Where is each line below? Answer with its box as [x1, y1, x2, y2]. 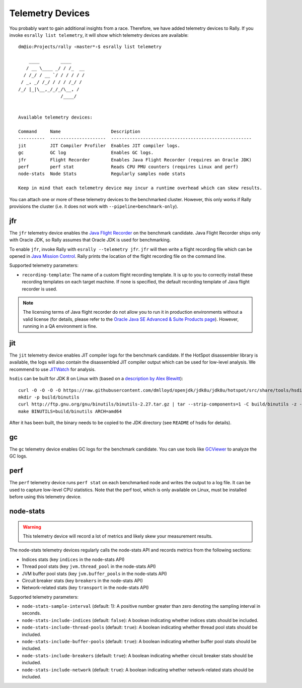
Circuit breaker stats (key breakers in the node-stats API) [22, 578, 143, 584]
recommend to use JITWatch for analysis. [9, 366, 96, 372]
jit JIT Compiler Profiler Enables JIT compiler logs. [18, 143, 181, 148]
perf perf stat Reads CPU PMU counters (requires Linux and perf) [18, 164, 239, 169]
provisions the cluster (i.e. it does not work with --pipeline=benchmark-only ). [9, 203, 179, 209]
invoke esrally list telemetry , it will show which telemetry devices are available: [9, 32, 189, 38]
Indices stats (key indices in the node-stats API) [22, 556, 125, 562]
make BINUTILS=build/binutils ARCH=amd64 [18, 409, 122, 414]
